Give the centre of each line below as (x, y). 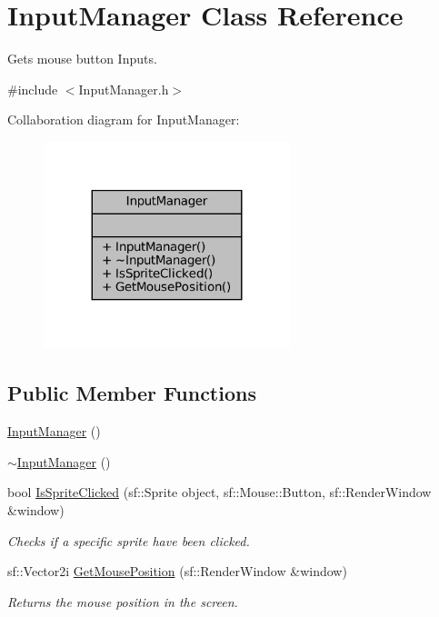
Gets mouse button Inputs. (82, 59)
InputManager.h (124, 89)
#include (33, 89)
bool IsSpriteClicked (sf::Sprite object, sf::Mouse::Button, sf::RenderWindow (219, 492)
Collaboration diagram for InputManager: (124, 119)
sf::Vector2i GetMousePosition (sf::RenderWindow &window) (177, 571)
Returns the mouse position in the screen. (123, 601)
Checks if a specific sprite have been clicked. (129, 540)
